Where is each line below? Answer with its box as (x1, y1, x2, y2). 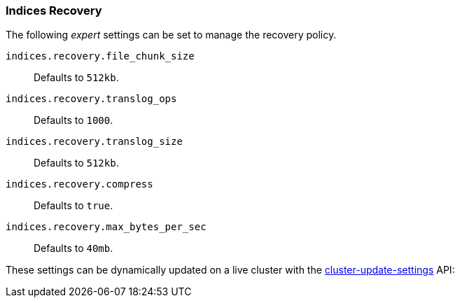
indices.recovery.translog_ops (6, 93, 177, 105)
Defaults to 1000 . (34, 114, 113, 127)
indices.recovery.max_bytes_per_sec (6, 221, 207, 233)
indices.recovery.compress (6, 178, 153, 190)
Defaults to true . (34, 199, 113, 212)
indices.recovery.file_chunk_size (6, 50, 195, 62)
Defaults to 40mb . (34, 242, 113, 255)
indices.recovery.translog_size (6, 136, 183, 148)
